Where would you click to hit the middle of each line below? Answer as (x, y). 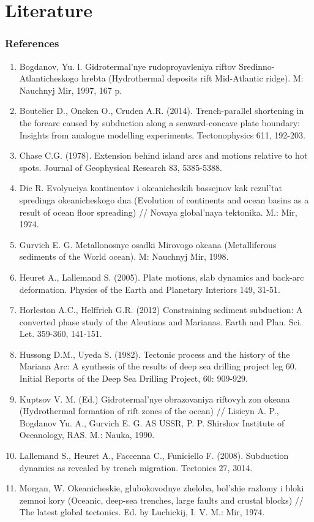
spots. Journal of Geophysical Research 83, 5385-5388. (121, 167)
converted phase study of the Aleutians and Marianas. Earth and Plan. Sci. (161, 321)
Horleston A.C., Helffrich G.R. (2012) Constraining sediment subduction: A (161, 310)
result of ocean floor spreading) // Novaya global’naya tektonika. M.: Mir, (158, 212)
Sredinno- (257, 66)
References (32, 43)
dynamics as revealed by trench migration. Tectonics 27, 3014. (136, 467)
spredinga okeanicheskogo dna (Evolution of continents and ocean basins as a (164, 199)
